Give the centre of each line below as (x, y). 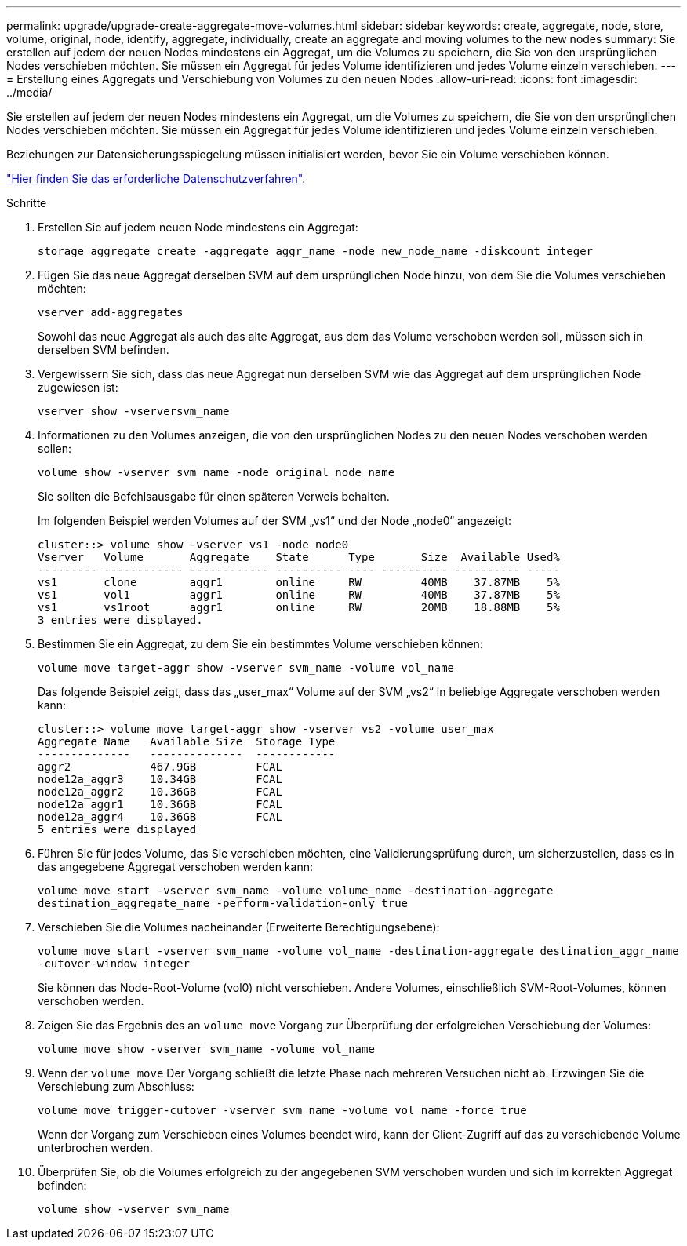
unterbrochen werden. (95, 1148)
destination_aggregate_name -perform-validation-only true (223, 903)
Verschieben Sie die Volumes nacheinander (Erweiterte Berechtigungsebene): (239, 927)
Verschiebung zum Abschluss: (116, 1086)
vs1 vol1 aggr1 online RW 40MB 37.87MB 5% (299, 595)
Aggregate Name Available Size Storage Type (187, 741)
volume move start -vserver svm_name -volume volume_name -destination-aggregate (296, 891)
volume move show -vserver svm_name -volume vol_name (206, 1049)
